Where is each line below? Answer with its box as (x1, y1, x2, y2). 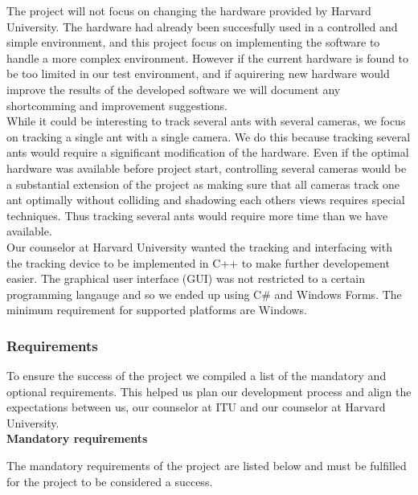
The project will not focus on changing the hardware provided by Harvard (6, 2, 371, 18)
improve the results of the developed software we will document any (6, 80, 341, 97)
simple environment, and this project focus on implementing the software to (6, 34, 380, 51)
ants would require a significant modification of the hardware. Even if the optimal (6, 144, 409, 161)
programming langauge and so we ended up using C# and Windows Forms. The (6, 285, 402, 302)
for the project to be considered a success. (6, 472, 213, 489)
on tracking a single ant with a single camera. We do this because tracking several (6, 128, 411, 145)
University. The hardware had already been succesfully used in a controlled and (6, 18, 398, 35)
